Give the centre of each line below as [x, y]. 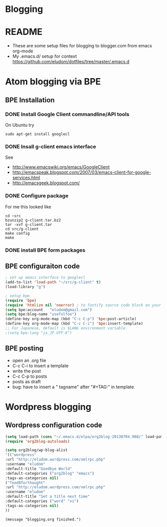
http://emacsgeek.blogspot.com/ [46, 183]
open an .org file [29, 360]
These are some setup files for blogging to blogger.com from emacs [82, 46]
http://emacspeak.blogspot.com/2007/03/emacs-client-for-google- [82, 172]
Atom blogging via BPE [53, 82]
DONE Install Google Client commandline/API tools [67, 114]
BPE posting [24, 349]
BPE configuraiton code [42, 266]
